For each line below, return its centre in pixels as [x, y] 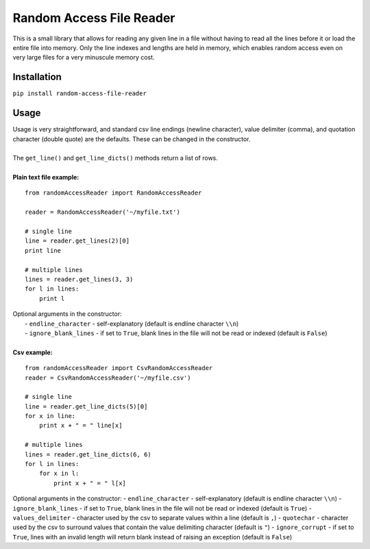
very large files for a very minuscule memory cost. [84, 58]
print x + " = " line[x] [81, 426]
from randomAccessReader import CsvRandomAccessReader [119, 368]
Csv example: [33, 352]
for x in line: [50, 416]
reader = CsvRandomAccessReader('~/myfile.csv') [108, 378]
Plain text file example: [46, 178]
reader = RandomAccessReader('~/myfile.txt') [103, 212]
